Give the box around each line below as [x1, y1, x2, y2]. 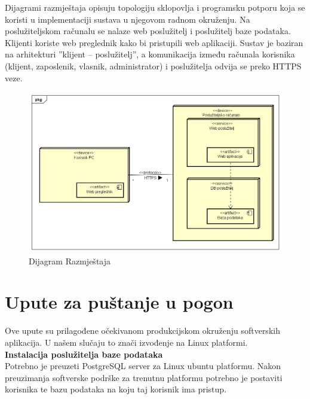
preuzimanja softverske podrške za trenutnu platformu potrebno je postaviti [5, 371, 283, 383]
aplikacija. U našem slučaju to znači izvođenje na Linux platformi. [5, 336, 248, 348]
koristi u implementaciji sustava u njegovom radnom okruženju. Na [5, 13, 250, 25]
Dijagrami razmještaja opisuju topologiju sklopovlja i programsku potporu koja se [5, 1, 305, 13]
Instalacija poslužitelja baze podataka [5, 348, 163, 360]
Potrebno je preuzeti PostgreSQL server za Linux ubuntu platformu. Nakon [5, 360, 281, 372]
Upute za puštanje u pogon [5, 290, 234, 314]
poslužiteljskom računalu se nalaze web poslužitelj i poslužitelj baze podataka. [5, 25, 291, 37]
